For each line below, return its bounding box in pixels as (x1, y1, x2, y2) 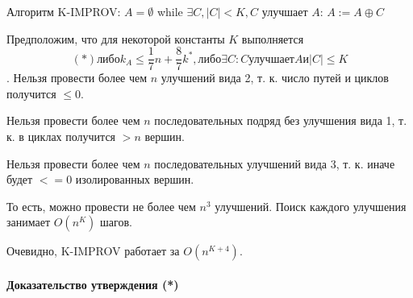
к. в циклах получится (6, 128, 116, 145)
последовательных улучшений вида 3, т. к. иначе (154, 155, 395, 172)
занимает (6, 213, 51, 230)
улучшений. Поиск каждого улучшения (215, 197, 407, 214)
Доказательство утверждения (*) (6, 276, 179, 292)
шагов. (100, 213, 132, 230)
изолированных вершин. (75, 171, 194, 188)
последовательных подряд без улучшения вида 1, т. (154, 112, 407, 129)
